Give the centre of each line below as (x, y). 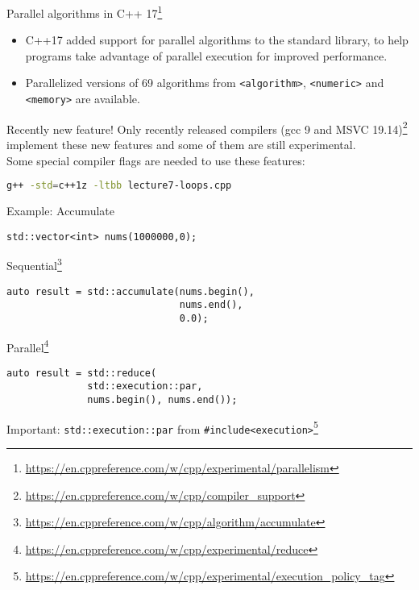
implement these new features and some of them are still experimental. (181, 144)
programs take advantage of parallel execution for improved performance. (206, 55)
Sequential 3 (34, 264)
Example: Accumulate (60, 211)
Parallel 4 (28, 346)
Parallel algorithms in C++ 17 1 (85, 12)
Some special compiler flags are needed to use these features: (156, 160)
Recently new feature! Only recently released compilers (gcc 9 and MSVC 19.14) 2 (207, 127)
